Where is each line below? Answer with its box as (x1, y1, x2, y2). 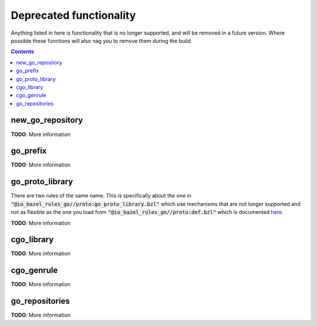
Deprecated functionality (11, 9, 136, 22)
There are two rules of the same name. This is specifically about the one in (11, 192, 192, 199)
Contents (11, 48, 35, 55)
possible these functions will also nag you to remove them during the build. (11, 37, 193, 44)
